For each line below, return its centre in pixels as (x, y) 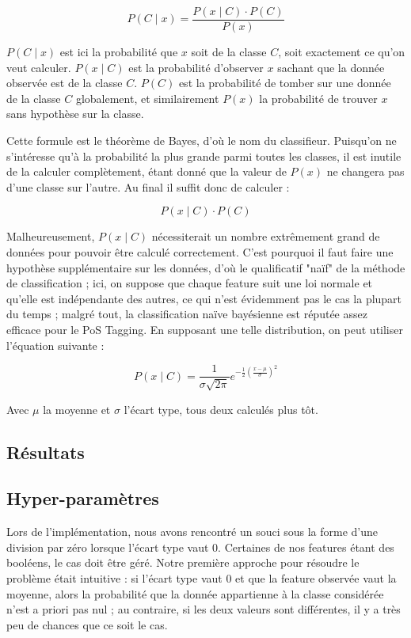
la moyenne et (77, 409)
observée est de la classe (65, 83)
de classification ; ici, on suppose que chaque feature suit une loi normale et (190, 283)
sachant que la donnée (331, 67)
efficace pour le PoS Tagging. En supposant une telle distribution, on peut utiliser (205, 329)
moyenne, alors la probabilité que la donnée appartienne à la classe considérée (195, 593)
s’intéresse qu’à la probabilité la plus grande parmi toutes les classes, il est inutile (204, 156)
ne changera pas (365, 171)
